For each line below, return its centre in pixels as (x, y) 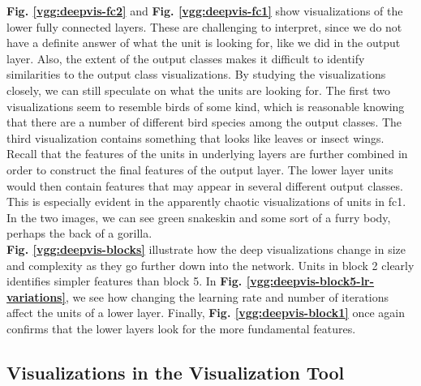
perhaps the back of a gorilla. (79, 233)
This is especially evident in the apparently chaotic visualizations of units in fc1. (206, 202)
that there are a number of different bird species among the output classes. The (204, 122)
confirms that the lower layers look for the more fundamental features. (181, 328)
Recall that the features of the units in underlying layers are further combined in (207, 154)
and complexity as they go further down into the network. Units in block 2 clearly (210, 265)
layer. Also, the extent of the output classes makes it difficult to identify (186, 58)
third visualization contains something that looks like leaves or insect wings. (195, 137)
